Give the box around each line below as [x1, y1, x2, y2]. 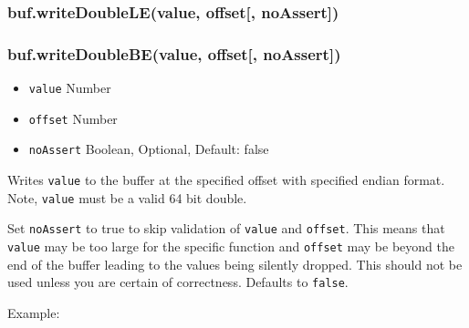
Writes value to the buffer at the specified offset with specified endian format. [7, 170, 445, 190]
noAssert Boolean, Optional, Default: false [28, 139, 269, 159]
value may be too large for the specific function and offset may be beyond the [7, 237, 454, 255]
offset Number [28, 108, 118, 128]
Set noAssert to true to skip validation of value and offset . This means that [7, 219, 445, 238]
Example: [7, 302, 60, 322]
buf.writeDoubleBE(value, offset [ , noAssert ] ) [7, 42, 341, 65]
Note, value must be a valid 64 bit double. [7, 188, 247, 207]
